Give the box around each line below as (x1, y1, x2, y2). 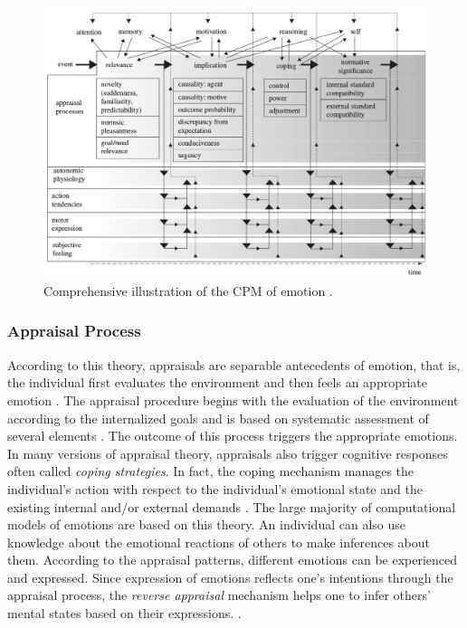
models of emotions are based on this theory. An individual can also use (7, 515, 405, 534)
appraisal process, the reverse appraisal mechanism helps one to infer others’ (7, 585, 431, 604)
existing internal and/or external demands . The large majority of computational (7, 497, 456, 516)
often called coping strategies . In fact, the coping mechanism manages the (7, 461, 415, 481)
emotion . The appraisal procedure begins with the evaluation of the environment (7, 390, 459, 409)
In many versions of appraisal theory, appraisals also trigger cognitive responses (7, 443, 448, 462)
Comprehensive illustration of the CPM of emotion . (43, 281, 333, 300)
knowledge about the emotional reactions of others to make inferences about (7, 532, 430, 551)
